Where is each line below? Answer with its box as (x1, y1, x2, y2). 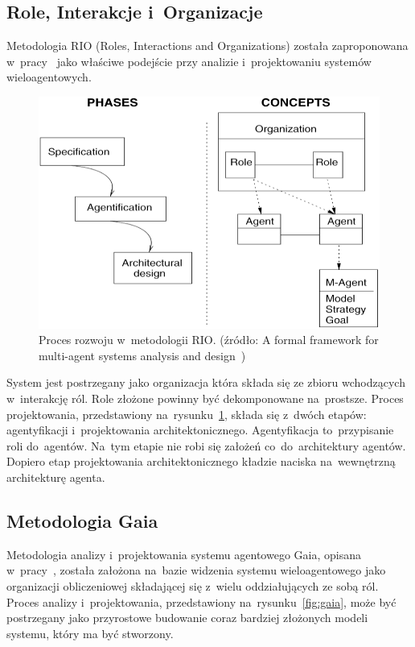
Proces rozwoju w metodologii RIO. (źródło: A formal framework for (39, 331, 379, 348)
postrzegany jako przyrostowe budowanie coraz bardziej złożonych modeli (6, 609, 368, 626)
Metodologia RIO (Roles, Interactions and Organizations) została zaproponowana (6, 37, 409, 54)
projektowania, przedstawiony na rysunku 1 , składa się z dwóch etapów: (6, 405, 367, 422)
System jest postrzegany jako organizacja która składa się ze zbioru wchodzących (6, 374, 405, 391)
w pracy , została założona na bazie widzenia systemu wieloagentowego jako (6, 562, 386, 579)
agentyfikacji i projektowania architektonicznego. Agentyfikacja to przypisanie (6, 421, 394, 438)
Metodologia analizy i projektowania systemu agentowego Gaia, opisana (6, 545, 361, 562)
